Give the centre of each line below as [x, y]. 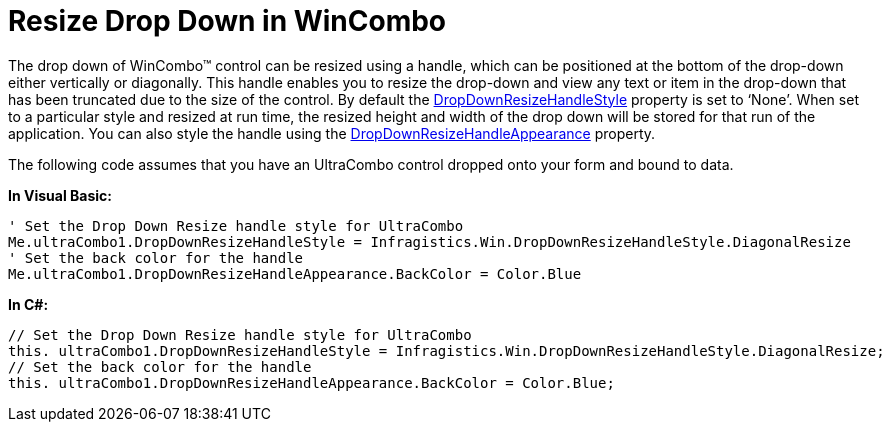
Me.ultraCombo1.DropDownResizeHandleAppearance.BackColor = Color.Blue [295, 273]
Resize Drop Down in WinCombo [227, 21]
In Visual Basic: [60, 195]
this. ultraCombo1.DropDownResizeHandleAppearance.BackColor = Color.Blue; [311, 382]
